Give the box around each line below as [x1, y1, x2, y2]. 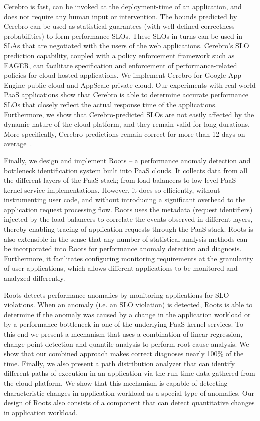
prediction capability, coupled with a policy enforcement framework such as [4, 50, 235, 60]
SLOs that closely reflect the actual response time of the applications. [4, 99, 217, 109]
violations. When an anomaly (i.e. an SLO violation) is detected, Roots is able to [4, 299, 253, 310]
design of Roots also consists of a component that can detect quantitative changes [4, 397, 255, 408]
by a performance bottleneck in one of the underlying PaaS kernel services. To [4, 319, 243, 329]
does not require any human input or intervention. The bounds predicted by [4, 11, 237, 21]
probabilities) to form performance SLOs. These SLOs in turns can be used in [4, 30, 243, 41]
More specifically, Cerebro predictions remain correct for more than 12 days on [4, 128, 245, 139]
